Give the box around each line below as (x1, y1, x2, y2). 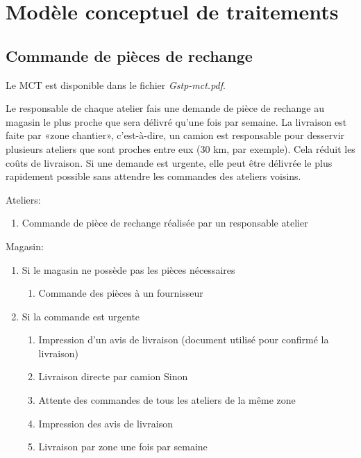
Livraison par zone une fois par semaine (38, 439, 208, 454)
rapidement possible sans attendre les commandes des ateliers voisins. (6, 169, 301, 183)
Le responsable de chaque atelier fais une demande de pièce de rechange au (6, 101, 324, 115)
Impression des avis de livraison (38, 416, 173, 430)
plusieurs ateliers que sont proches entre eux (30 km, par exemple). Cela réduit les (6, 141, 355, 156)
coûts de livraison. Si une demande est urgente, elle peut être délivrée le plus (6, 155, 333, 170)
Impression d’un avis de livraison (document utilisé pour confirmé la (38, 332, 329, 347)
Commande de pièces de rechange (6, 44, 253, 66)
